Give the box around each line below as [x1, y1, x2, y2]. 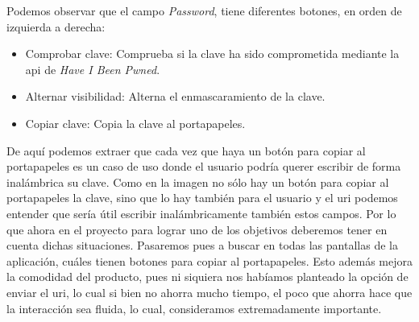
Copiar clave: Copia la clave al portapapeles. [25, 114, 246, 131]
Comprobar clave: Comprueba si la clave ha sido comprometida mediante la [25, 45, 400, 62]
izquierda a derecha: [6, 18, 106, 35]
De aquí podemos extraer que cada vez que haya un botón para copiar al [6, 142, 366, 159]
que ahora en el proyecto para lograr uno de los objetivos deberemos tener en [6, 221, 388, 237]
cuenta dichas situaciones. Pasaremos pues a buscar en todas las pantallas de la [6, 237, 398, 254]
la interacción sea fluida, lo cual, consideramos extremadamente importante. [6, 299, 382, 316]
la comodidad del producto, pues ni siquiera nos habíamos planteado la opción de [6, 268, 409, 285]
